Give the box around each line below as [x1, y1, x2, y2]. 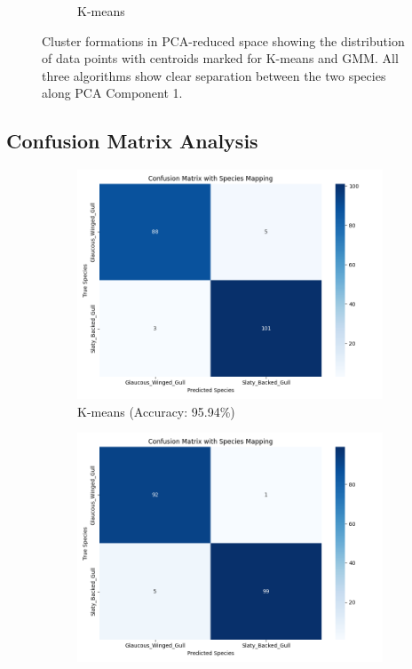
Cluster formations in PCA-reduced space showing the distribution [42, 31, 405, 50]
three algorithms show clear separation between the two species [42, 66, 386, 84]
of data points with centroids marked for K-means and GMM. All [42, 49, 399, 68]
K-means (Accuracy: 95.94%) [77, 402, 235, 420]
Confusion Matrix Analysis [6, 127, 258, 155]
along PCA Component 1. [42, 84, 183, 102]
